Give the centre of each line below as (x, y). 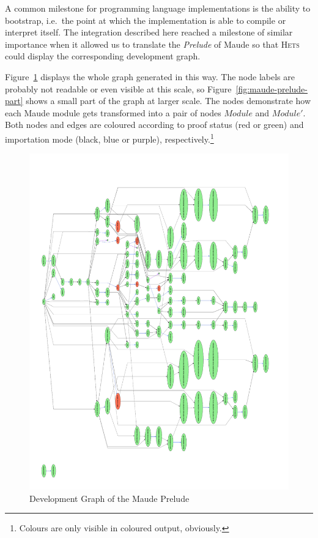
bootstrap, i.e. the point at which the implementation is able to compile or (146, 20)
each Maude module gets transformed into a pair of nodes (113, 112)
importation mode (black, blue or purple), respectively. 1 (109, 138)
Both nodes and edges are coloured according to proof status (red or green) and (154, 125)
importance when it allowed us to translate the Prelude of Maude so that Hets (152, 44)
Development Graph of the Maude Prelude (109, 498)
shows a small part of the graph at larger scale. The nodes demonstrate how (168, 101)
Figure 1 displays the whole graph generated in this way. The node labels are (150, 76)
